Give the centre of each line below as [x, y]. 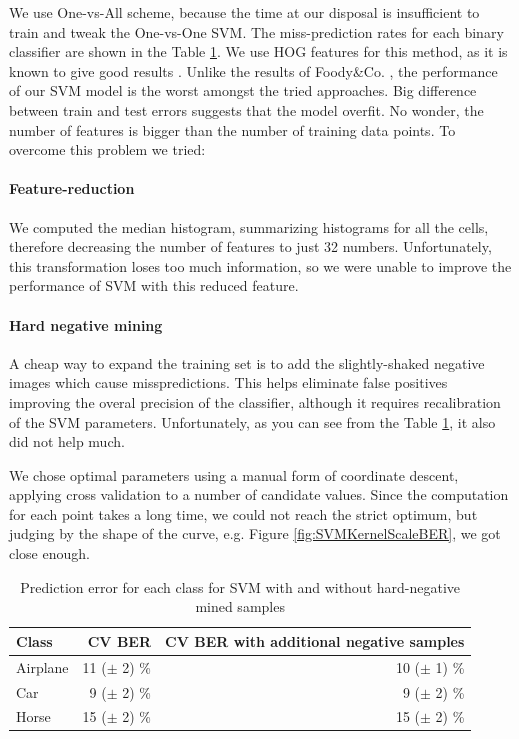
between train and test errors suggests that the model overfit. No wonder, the [246, 109]
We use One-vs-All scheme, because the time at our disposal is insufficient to [244, 12]
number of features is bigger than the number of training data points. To [232, 129]
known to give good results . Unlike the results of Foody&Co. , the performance [253, 70]
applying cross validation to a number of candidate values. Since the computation [259, 494]
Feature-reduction [72, 188]
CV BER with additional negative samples [315, 640]
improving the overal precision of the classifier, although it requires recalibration [255, 401]
